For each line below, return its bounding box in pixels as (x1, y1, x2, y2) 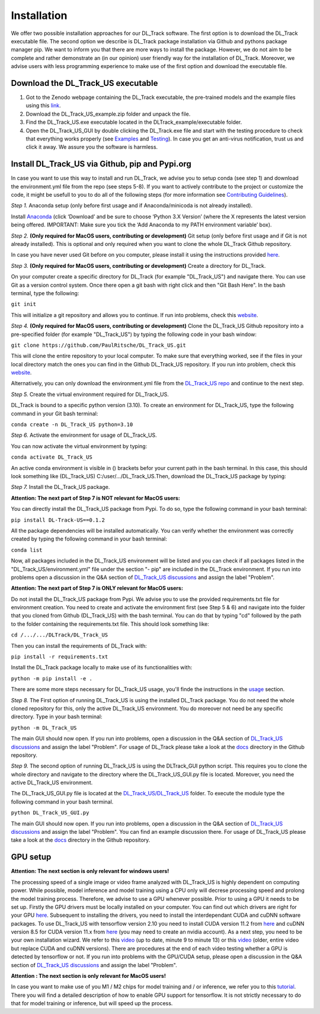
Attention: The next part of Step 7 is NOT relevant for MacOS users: (11, 494, 181, 501)
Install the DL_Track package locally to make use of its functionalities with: (11, 664, 193, 671)
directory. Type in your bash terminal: (11, 713, 103, 720)
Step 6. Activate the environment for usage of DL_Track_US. (11, 431, 157, 439)
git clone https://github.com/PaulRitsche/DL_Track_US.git (11, 341, 187, 348)
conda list (11, 546, 43, 554)
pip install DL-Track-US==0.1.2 (11, 516, 105, 523)
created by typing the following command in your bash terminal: (11, 535, 167, 542)
